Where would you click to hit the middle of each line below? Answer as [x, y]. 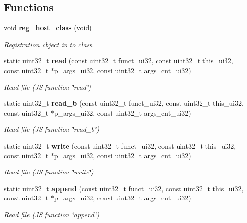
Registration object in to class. [49, 44]
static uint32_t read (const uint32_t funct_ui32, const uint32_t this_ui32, [119, 61]
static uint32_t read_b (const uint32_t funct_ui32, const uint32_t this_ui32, [124, 103]
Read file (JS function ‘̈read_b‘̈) [52, 129]
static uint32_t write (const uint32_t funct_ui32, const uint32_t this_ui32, [120, 145]
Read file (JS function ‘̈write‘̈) [49, 172]
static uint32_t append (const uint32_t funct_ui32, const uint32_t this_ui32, [124, 188]
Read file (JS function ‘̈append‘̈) [52, 214]
